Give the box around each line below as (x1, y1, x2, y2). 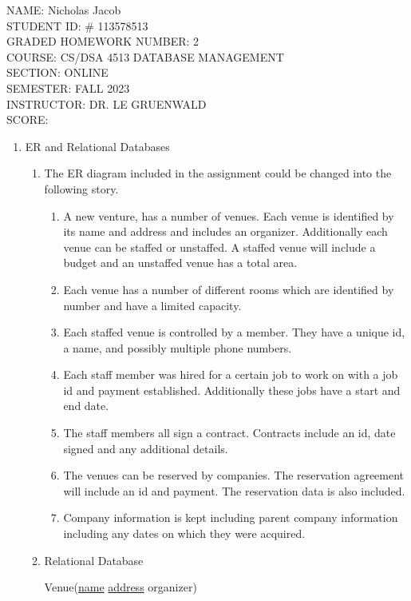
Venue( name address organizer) (44, 579, 197, 595)
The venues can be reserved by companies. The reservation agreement (63, 467, 405, 484)
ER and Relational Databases (25, 137, 170, 154)
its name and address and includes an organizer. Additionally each (63, 223, 388, 240)
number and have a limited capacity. (63, 297, 242, 313)
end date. (63, 397, 109, 414)
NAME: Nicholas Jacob (6, 2, 121, 18)
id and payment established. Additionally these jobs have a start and (63, 381, 401, 398)
